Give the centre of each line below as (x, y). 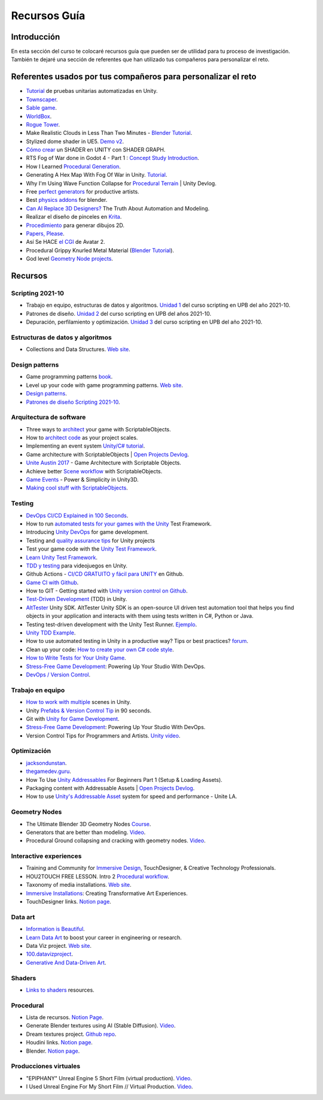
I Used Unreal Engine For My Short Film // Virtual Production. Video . (109, 1087)
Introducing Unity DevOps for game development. (87, 532)
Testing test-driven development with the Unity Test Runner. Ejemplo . (112, 624)
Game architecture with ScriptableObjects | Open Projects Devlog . (108, 454)
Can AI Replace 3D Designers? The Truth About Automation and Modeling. (118, 208)
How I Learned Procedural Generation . (73, 166)
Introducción (36, 37)
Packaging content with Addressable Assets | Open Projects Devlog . (110, 788)
